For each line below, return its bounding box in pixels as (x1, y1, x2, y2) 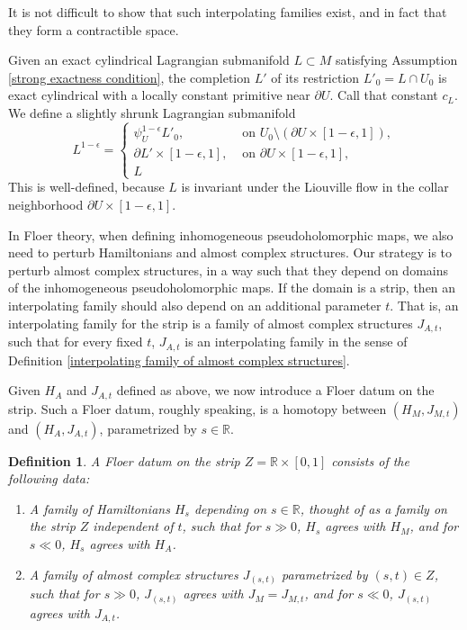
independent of (93, 517, 174, 535)
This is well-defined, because (8, 177, 165, 196)
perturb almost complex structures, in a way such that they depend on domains (8, 260, 448, 279)
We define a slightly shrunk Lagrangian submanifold (8, 103, 296, 121)
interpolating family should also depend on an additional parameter (8, 296, 382, 315)
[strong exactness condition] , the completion (8, 67, 251, 86)
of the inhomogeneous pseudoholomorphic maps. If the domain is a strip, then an (8, 278, 456, 297)
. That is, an (390, 296, 459, 315)
